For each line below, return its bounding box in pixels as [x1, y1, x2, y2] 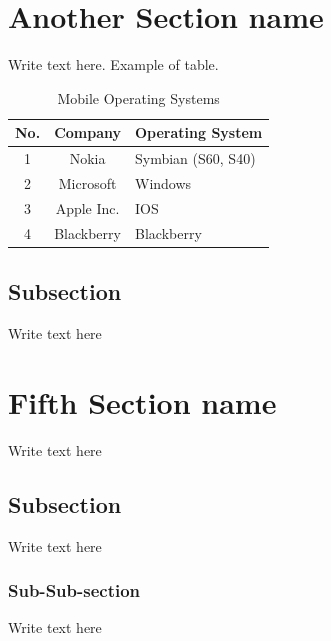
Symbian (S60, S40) [135, 148, 256, 169]
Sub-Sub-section [8, 578, 141, 603]
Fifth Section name [8, 381, 277, 422]
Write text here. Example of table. [8, 54, 219, 75]
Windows [135, 173, 192, 193]
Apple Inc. [55, 197, 120, 218]
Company [54, 122, 121, 143]
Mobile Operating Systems [57, 87, 220, 108]
